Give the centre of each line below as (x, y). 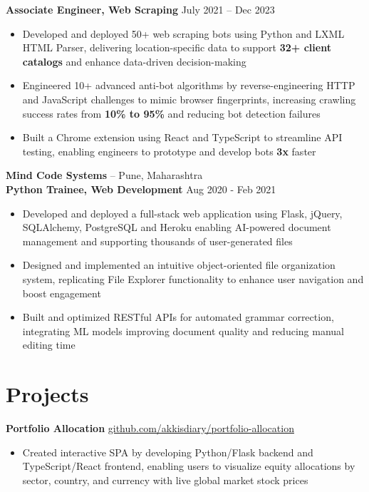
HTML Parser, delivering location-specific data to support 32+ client (177, 47)
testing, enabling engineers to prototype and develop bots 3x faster (169, 151)
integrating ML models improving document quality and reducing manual (183, 330)
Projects (47, 394)
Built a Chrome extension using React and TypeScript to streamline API (182, 137)
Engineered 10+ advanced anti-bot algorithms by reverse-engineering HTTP (189, 85)
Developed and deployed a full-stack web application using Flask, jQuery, (182, 213)
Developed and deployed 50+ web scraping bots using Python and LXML (183, 33)
